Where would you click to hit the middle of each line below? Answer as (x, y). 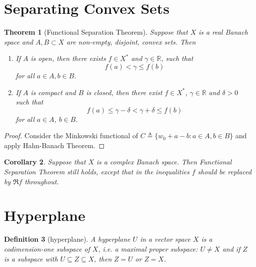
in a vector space (165, 239)
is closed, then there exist (124, 92)
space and (19, 41)
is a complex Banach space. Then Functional (164, 162)
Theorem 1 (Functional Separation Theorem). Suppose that (96, 32)
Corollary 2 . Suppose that (45, 162)
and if (231, 248)
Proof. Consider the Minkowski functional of (71, 135)
